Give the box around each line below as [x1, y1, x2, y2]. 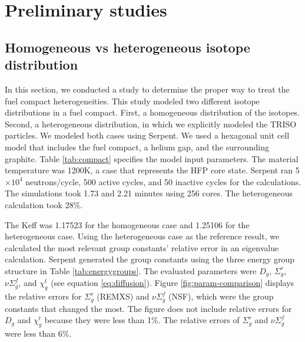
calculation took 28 [5, 198, 74, 211]
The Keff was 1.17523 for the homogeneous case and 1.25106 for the [5, 218, 250, 231]
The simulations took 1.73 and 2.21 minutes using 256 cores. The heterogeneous [5, 187, 293, 199]
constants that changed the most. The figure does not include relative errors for [5, 302, 292, 314]
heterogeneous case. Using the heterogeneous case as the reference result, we [5, 230, 280, 242]
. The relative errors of [158, 314, 240, 326]
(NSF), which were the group [168, 290, 274, 302]
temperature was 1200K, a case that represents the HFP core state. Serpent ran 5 [5, 164, 300, 176]
